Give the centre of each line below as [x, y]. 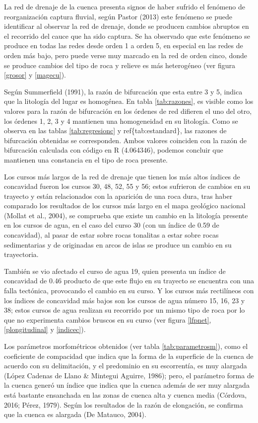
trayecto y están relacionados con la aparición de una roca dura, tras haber [118, 196]
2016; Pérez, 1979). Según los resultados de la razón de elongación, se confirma [124, 404]
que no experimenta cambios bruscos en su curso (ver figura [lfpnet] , [108, 319]
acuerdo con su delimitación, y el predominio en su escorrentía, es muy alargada [126, 366]
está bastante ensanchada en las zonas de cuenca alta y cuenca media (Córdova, [126, 394]
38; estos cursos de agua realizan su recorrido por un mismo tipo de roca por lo [125, 310]
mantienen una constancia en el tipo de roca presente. [86, 159]
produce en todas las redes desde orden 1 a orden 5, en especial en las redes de [124, 45]
